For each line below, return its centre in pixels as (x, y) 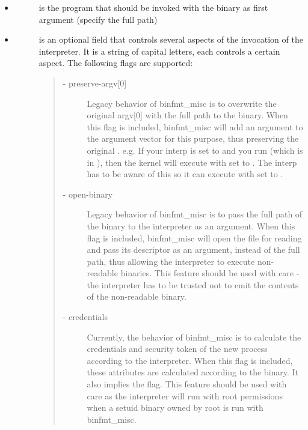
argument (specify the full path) (98, 19)
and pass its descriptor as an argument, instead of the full (193, 250)
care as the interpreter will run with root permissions (185, 395)
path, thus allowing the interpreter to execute (171, 261)
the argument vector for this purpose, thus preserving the (193, 138)
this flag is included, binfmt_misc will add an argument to (195, 126)
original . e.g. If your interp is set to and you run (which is (195, 150)
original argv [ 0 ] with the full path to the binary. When (187, 115)
